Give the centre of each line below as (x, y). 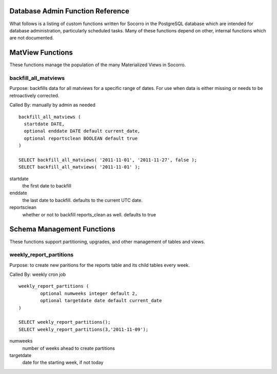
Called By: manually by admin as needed (53, 105)
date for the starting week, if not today (63, 363)
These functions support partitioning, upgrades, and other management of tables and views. (107, 241)
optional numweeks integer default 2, (89, 293)
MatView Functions (41, 53)
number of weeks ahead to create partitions (69, 348)
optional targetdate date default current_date (101, 301)
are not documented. (32, 38)
